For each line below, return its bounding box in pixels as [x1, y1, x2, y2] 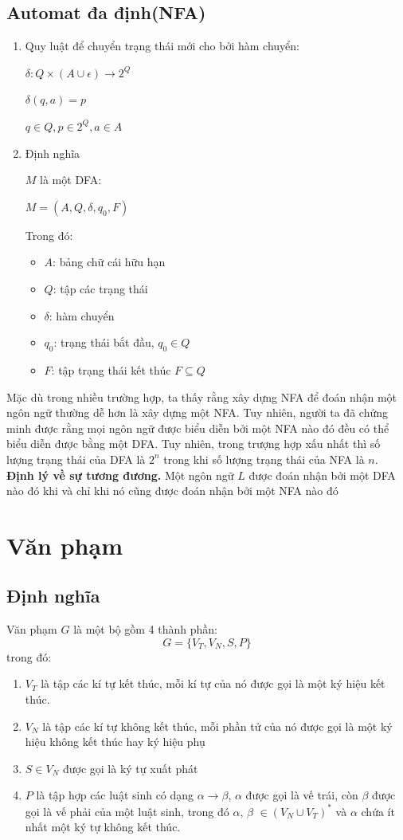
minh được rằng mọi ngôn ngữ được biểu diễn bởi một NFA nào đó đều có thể [6, 419, 389, 436]
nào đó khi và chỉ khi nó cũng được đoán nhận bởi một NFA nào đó [6, 482, 338, 499]
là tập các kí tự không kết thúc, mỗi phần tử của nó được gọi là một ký [42, 717, 393, 734]
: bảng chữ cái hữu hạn [53, 253, 166, 270]
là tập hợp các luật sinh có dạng [36, 787, 194, 803]
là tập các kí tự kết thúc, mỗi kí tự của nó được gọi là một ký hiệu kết [41, 675, 385, 692]
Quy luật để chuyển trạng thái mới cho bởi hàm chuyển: [25, 37, 300, 54]
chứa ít [361, 803, 395, 819]
